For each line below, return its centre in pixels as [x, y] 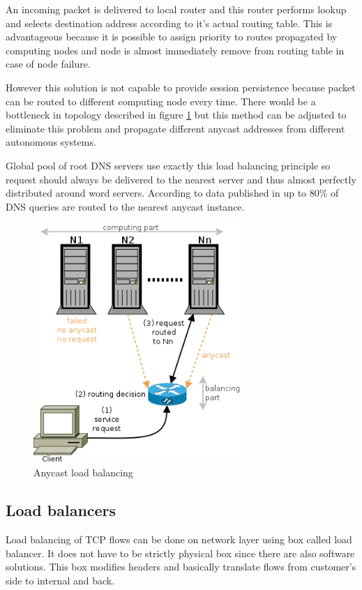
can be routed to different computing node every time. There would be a [161, 101]
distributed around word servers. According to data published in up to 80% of [172, 193]
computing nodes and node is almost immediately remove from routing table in [175, 50]
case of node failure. [48, 64]
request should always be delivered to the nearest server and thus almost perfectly [181, 179]
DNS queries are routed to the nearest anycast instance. [125, 206]
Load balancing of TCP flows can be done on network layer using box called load [179, 539]
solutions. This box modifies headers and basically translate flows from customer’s [181, 567]
